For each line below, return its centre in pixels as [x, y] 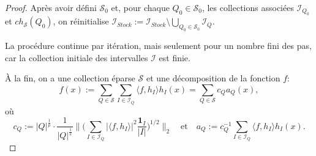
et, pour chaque [140, 7]
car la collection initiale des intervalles [77, 57]
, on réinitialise [81, 21]
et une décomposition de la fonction [213, 78]
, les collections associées [248, 7]
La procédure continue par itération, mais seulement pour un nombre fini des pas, [158, 46]
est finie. [175, 57]
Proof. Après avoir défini [51, 7]
